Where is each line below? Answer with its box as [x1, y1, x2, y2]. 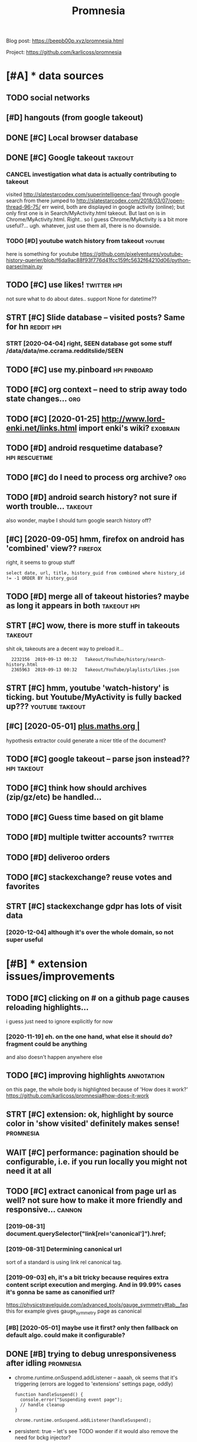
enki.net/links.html [6, 423, 77, 433]
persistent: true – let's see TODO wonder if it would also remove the [14, 1427, 179, 1434]
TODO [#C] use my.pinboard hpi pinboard [6, 365, 154, 375]
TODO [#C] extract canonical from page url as [6, 1186, 177, 1196]
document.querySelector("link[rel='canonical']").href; [6, 1229, 166, 1237]
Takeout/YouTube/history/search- [84, 657, 167, 663]
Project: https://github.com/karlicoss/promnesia [6, 49, 122, 56]
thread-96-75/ [6, 203, 41, 211]
